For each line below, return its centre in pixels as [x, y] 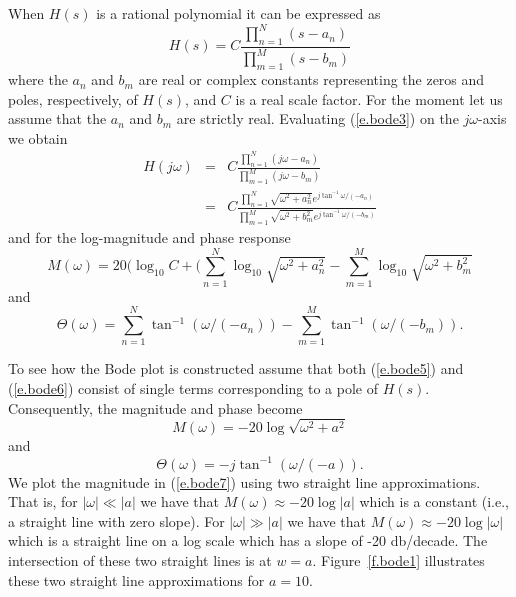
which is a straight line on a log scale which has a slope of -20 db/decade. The [248, 540]
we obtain [38, 137]
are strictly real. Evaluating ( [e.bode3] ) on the [317, 118]
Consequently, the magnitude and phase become [155, 407]
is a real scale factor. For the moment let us [369, 98]
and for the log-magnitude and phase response [149, 237]
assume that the [57, 118]
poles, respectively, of [73, 98]
